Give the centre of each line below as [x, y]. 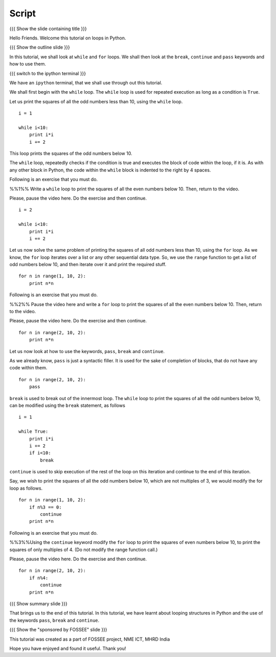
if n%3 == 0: [45, 507]
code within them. [28, 368]
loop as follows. [26, 488]
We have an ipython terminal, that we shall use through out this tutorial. [86, 82]
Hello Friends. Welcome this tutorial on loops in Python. [68, 38]
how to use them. [28, 64]
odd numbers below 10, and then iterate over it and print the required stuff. [88, 265]
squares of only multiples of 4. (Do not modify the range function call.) [84, 550]
